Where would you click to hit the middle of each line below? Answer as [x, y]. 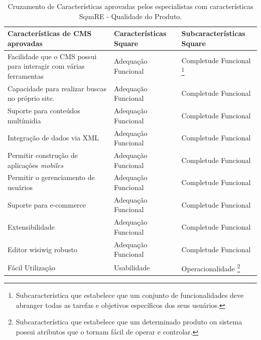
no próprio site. [31, 98]
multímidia [24, 120]
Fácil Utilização [32, 267]
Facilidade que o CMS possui [52, 56]
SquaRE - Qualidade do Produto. [130, 16]
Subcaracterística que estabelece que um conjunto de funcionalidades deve [130, 295]
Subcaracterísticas [213, 33]
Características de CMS [50, 33]
